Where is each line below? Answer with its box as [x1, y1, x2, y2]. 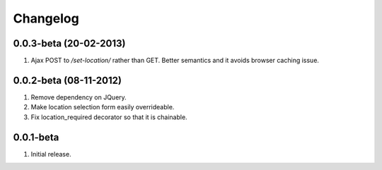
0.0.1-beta [13, 131, 59, 143]
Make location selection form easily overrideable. [30, 103, 175, 111]
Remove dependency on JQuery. [30, 92, 127, 102]
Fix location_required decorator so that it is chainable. [30, 113, 187, 121]
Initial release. [30, 150, 71, 158]
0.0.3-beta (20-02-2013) [13, 37, 126, 49]
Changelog [13, 11, 79, 26]
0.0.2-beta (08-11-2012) [13, 74, 122, 86]
